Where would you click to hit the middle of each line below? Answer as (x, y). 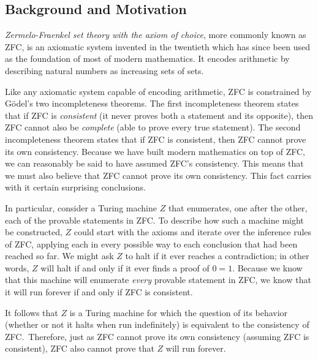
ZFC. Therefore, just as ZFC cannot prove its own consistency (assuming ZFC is (157, 336)
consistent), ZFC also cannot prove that (80, 348)
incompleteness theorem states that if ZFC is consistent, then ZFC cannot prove (156, 139)
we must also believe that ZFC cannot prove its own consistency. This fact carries (158, 175)
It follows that (32, 312)
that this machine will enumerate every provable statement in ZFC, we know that (158, 280)
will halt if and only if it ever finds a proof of (125, 267)
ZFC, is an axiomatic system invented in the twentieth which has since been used (157, 46)
